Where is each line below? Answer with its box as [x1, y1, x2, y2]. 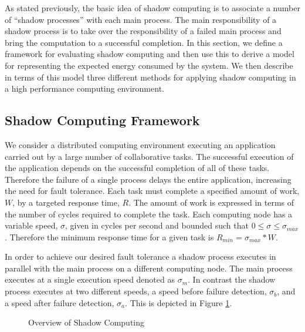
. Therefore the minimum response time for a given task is [5, 230, 214, 243]
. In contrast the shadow [188, 273, 276, 286]
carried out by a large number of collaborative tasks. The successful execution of [5, 150, 294, 162]
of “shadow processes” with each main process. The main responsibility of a [5, 13, 277, 25]
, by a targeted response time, [12, 196, 120, 208]
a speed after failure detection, [5, 296, 114, 308]
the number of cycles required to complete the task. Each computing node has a [5, 207, 293, 220]
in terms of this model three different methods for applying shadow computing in [5, 71, 296, 83]
